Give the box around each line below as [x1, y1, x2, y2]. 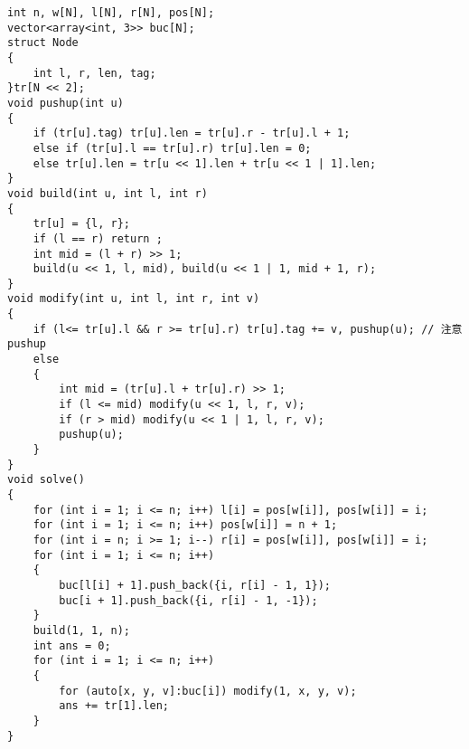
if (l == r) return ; [33, 232, 163, 245]
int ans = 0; [33, 639, 111, 652]
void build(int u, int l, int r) [7, 186, 208, 200]
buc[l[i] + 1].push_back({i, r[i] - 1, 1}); [59, 578, 331, 592]
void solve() [7, 473, 85, 487]
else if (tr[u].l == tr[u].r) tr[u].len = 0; [33, 141, 312, 155]
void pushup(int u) [7, 96, 124, 109]
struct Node [7, 36, 79, 50]
